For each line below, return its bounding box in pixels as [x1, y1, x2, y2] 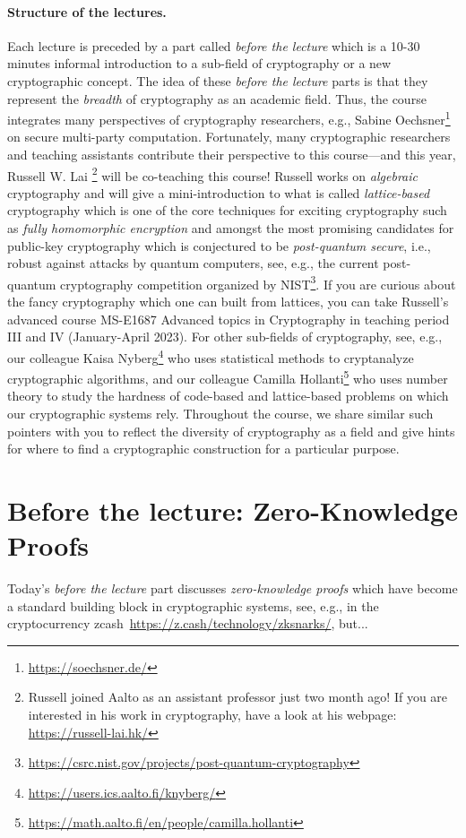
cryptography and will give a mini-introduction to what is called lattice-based [7, 183, 430, 202]
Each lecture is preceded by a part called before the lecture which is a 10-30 [7, 36, 420, 55]
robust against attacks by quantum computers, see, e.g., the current [7, 254, 379, 272]
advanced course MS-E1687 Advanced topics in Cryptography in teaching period [7, 309, 450, 328]
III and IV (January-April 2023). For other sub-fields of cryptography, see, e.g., [7, 327, 443, 346]
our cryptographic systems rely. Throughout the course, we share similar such [7, 403, 434, 422]
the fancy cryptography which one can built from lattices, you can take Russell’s [7, 292, 449, 311]
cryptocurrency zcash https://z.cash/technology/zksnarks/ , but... [7, 614, 368, 633]
